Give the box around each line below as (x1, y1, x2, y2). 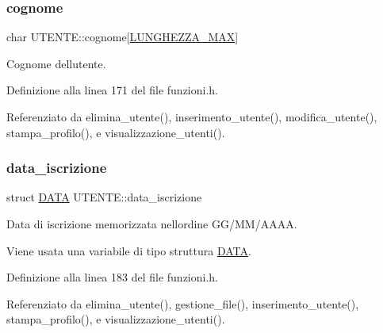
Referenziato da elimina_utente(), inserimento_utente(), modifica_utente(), (6, 109, 377, 124)
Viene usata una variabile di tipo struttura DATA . (6, 242, 251, 258)
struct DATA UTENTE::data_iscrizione (6, 189, 202, 205)
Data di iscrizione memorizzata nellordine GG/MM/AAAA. (6, 216, 297, 232)
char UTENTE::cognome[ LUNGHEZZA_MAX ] (6, 29, 239, 45)
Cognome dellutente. (6, 55, 106, 71)
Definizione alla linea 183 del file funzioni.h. (6, 269, 219, 285)
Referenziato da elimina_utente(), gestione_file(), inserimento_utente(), (6, 295, 359, 312)
